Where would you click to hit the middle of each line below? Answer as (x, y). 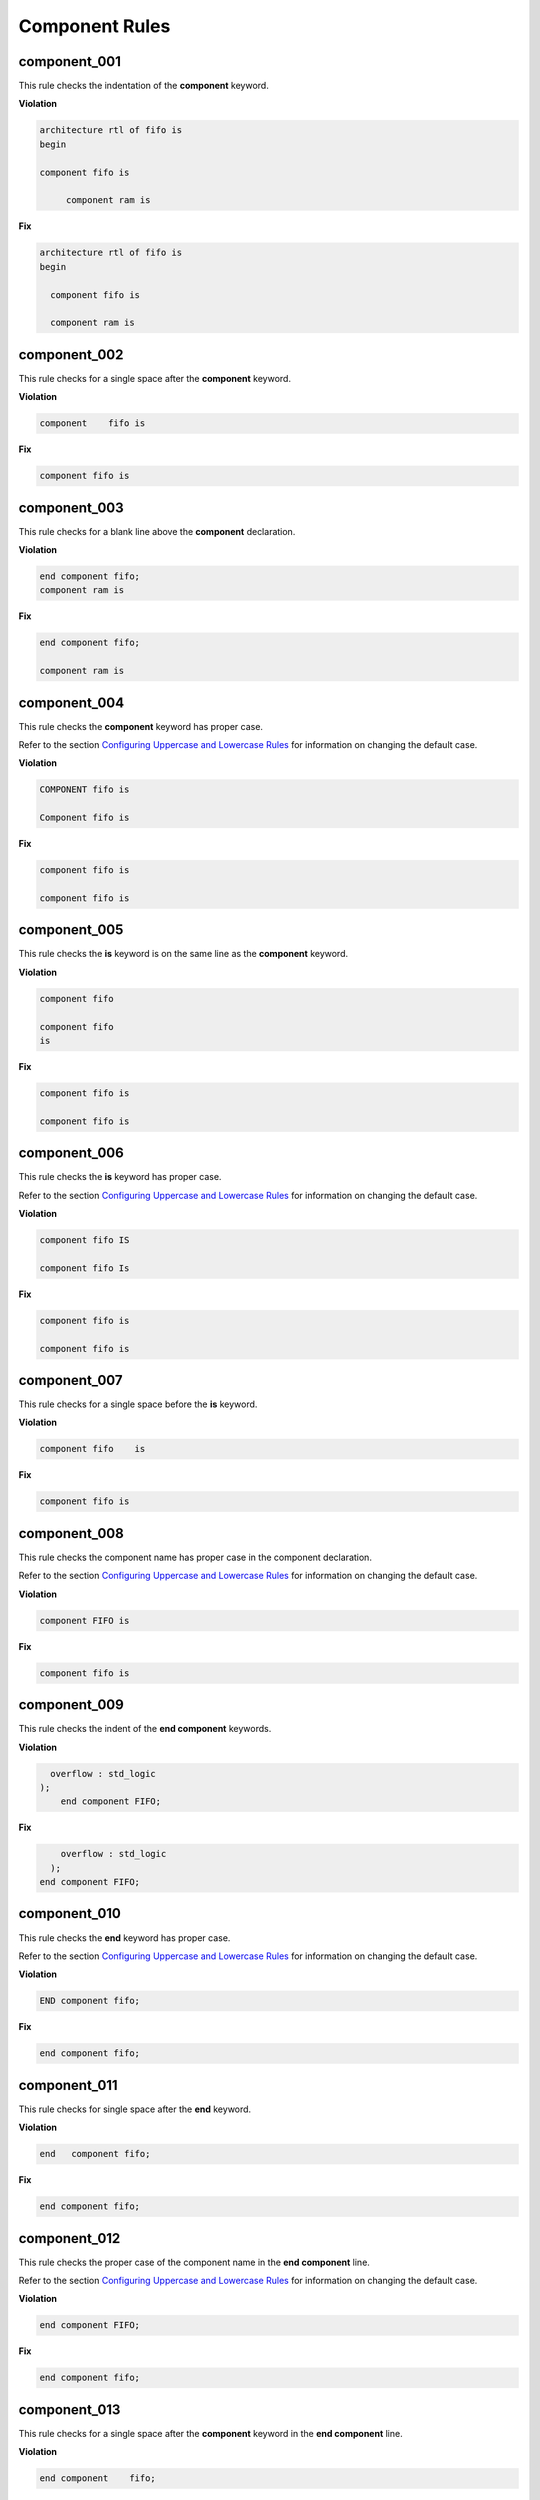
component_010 (70, 1913)
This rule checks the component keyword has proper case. (141, 726)
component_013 (69, 2409)
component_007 (71, 1380)
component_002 (71, 354)
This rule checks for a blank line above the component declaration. (157, 531)
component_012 (69, 2238)
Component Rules (94, 26)
